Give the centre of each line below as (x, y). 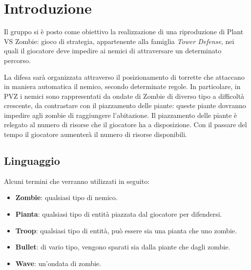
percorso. (17, 60)
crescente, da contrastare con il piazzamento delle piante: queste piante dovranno (125, 105)
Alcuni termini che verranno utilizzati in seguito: (77, 181)
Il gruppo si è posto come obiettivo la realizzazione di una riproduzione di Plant (124, 32)
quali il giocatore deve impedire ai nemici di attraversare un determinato (113, 51)
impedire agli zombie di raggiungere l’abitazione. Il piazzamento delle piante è (121, 115)
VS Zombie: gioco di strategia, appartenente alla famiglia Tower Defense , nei (119, 41)
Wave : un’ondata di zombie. (58, 263)
